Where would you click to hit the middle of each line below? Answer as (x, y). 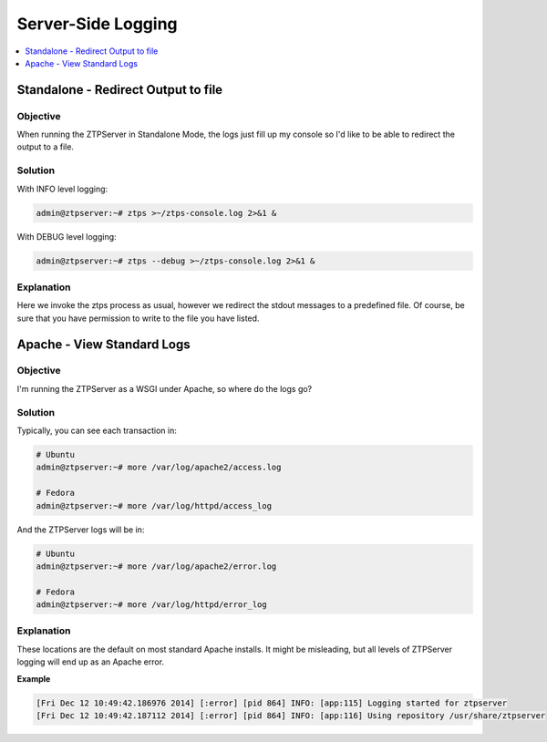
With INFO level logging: (62, 189)
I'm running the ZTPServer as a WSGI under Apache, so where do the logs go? (165, 388)
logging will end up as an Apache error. (90, 662)
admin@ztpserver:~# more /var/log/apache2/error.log (156, 566)
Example (34, 678)
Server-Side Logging (97, 24)
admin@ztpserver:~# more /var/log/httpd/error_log (152, 605)
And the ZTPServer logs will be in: (81, 530)
